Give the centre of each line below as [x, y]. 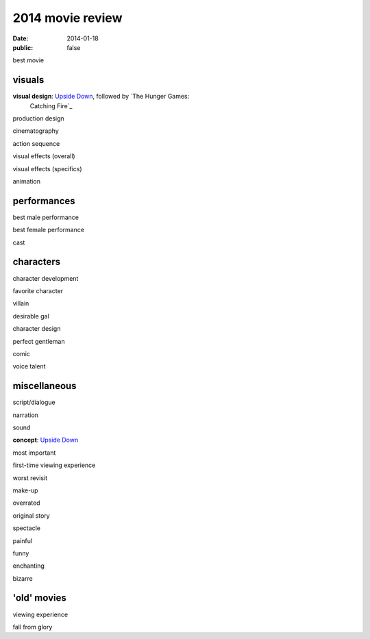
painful [23, 540]
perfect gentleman [39, 341]
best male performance [46, 217]
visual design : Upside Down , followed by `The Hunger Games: [101, 97]
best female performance [49, 230]
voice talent [29, 366]
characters [37, 262]
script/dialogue [34, 402]
